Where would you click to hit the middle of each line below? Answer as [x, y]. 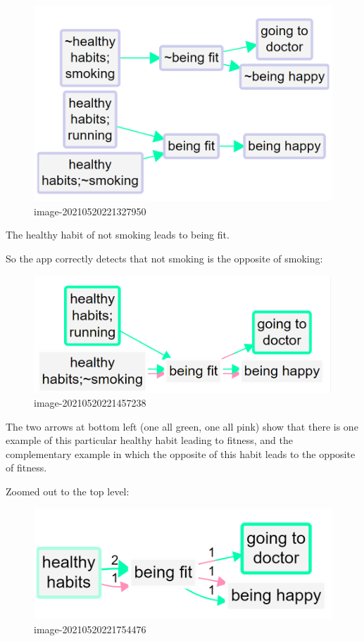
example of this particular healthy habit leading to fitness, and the [149, 440]
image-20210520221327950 [90, 211]
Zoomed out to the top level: [68, 491]
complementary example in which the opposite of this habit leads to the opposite [181, 453]
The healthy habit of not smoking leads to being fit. [118, 235]
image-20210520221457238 [90, 403]
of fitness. [26, 468]
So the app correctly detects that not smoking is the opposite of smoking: [164, 258]
